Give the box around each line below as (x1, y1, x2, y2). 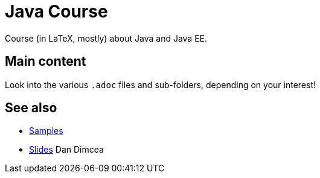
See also (5, 100, 57, 116)
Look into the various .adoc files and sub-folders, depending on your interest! (5, 79, 316, 90)
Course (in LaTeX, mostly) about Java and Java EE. (5, 33, 208, 43)
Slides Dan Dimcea (29, 144, 104, 155)
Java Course (5, 1, 108, 22)
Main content (5, 54, 86, 69)
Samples (29, 126, 63, 136)
